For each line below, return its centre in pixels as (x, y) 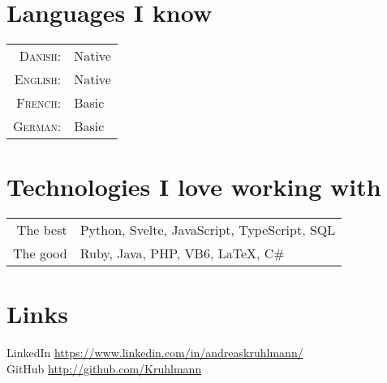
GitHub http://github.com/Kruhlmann (104, 368)
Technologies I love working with (194, 187)
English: (38, 79)
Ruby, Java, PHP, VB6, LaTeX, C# (182, 253)
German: (37, 126)
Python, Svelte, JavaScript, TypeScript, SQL (208, 230)
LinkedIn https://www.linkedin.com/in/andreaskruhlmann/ (155, 353)
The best (42, 230)
